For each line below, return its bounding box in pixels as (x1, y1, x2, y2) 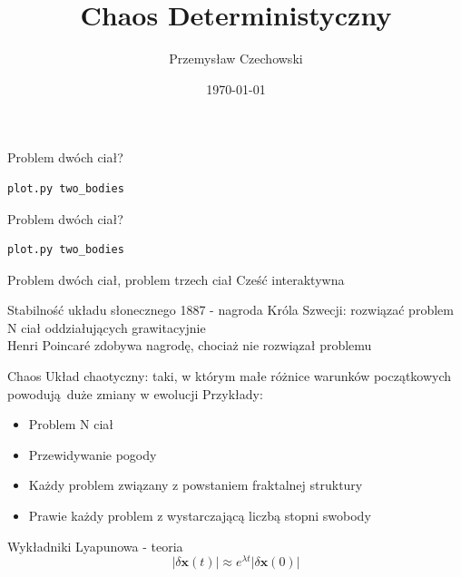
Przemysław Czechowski (169, 49, 303, 68)
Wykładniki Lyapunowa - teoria (7, 536, 183, 555)
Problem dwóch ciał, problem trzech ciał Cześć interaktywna (7, 269, 345, 288)
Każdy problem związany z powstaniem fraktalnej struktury (28, 475, 363, 494)
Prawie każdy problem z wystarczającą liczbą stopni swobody (28, 506, 371, 525)
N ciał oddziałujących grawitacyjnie (7, 318, 206, 337)
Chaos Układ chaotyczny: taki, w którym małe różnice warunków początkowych (7, 367, 452, 386)
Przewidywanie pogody (28, 445, 157, 464)
